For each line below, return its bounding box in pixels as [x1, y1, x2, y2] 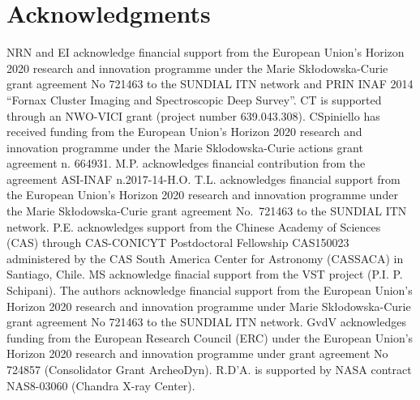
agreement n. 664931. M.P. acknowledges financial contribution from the [6, 155, 366, 172]
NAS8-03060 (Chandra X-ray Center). [6, 377, 195, 394]
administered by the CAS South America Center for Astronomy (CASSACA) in [6, 249, 404, 266]
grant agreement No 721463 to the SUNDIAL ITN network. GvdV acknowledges [6, 313, 406, 330]
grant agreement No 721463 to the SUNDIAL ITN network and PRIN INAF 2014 [6, 75, 414, 92]
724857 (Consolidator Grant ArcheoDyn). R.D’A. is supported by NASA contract [6, 361, 412, 377]
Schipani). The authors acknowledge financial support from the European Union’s [6, 282, 413, 299]
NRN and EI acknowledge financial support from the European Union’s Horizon [6, 44, 405, 61]
